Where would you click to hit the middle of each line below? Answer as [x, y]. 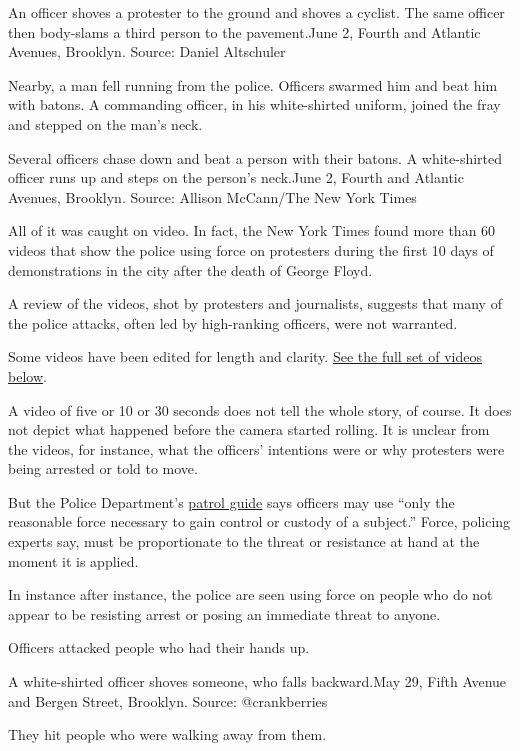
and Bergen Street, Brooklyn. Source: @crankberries [168, 700]
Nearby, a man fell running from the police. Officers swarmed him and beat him [253, 84]
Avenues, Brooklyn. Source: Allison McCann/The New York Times [212, 196]
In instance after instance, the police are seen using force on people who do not [250, 594]
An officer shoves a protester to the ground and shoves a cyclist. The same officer [256, 12]
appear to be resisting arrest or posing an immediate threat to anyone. [224, 613]
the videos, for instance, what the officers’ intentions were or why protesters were [256, 448]
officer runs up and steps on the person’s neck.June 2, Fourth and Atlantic [236, 177]
